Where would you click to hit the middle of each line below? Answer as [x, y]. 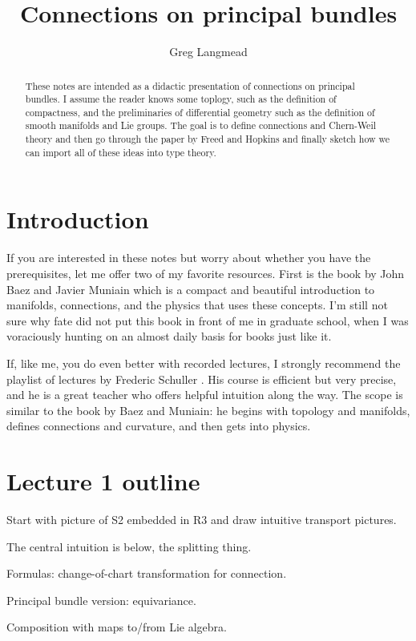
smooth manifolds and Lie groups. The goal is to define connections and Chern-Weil [201, 125]
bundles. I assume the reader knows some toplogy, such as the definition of [181, 99]
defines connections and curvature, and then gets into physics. [159, 426]
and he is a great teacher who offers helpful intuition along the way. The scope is [205, 395]
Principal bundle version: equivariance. [101, 600]
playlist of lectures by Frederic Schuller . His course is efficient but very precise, [202, 379]
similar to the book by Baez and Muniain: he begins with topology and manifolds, [208, 410]
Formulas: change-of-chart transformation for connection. [147, 573]
